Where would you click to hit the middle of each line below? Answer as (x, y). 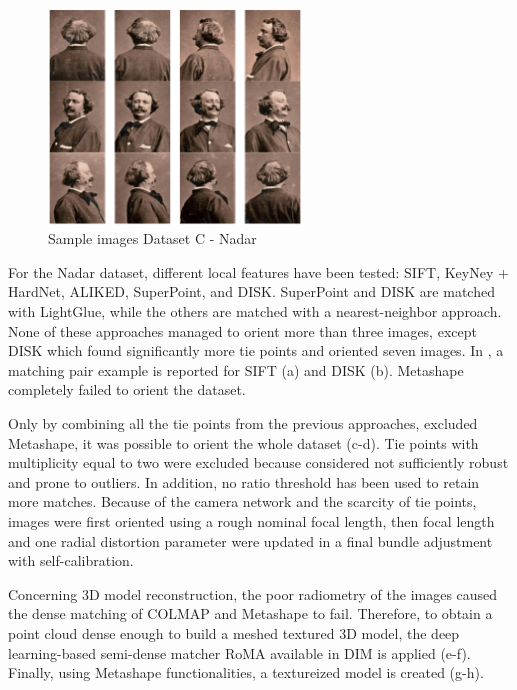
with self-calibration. (71, 560)
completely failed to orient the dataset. (127, 389)
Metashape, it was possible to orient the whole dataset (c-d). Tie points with (243, 442)
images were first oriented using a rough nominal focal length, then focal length (251, 520)
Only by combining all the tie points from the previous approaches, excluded (243, 422)
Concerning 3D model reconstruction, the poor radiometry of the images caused (253, 593)
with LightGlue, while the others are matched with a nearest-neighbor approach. (255, 311)
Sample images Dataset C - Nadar (152, 238)
